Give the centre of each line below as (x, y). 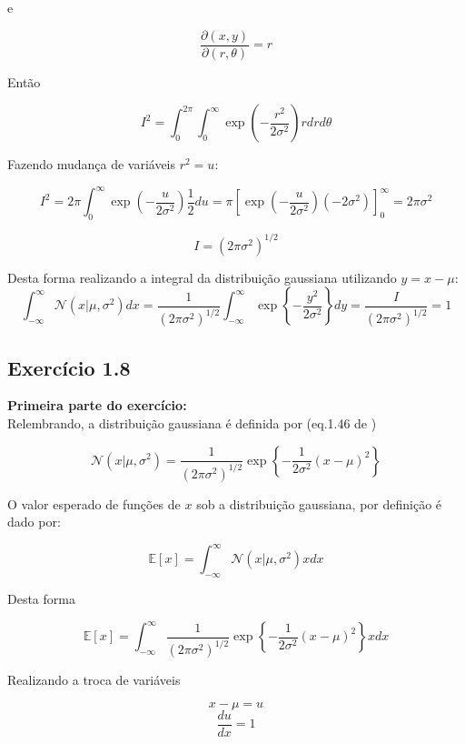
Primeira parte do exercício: (97, 405)
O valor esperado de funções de (94, 503)
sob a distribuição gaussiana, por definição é (319, 503)
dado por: (34, 522)
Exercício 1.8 (69, 367)
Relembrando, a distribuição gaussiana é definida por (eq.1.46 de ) (192, 422)
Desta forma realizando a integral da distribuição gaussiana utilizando (202, 277)
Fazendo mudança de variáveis (92, 164)
